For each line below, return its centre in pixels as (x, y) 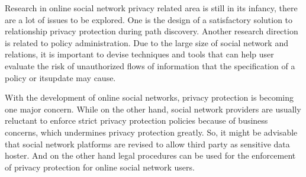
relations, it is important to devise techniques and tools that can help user (139, 54)
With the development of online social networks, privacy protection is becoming (149, 97)
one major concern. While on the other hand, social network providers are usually (153, 109)
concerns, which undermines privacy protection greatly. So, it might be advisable (151, 132)
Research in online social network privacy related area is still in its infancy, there (151, 8)
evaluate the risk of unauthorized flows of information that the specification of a (150, 65)
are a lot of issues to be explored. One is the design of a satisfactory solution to (149, 19)
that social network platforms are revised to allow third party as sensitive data (147, 144)
